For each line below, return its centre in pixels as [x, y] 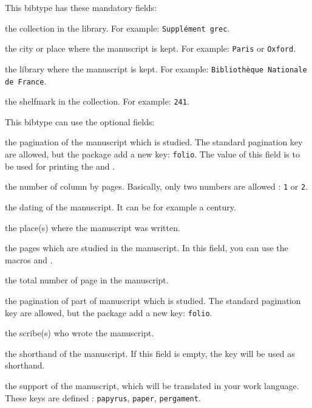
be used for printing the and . [60, 166]
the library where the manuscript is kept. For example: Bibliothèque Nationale [156, 68]
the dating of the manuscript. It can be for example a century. [120, 206]
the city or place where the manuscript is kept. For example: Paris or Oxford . [151, 48]
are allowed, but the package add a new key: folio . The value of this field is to [152, 154]
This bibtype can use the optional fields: [80, 121]
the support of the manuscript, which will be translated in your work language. [152, 385]
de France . [26, 81]
